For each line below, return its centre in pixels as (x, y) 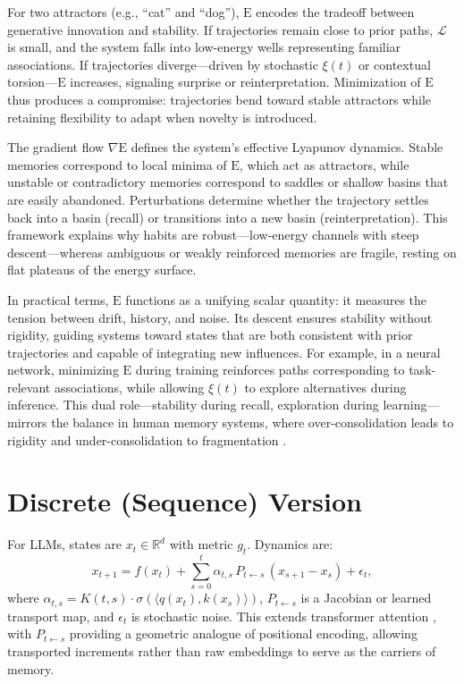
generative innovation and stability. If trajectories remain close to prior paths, (220, 29)
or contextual (394, 64)
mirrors (27, 422)
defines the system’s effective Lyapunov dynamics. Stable (287, 147)
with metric (201, 544)
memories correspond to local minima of (117, 164)
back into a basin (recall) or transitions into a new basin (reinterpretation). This (228, 217)
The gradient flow (56, 147)
